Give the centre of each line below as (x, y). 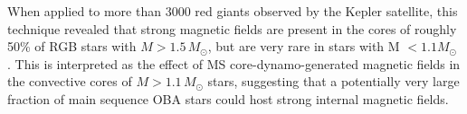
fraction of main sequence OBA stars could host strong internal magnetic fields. (228, 98)
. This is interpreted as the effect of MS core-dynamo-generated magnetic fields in (234, 63)
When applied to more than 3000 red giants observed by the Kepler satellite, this (233, 11)
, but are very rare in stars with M (304, 46)
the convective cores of (70, 81)
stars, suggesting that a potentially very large (334, 81)
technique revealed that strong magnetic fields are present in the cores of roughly (232, 28)
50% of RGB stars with (72, 46)
